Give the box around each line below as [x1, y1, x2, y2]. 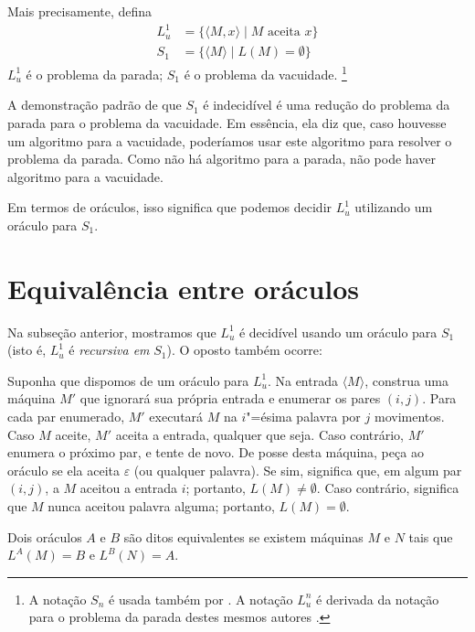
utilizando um [354, 198, 433, 217]
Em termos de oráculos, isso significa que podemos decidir [7, 198, 332, 217]
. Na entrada [267, 370, 338, 390]
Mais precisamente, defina [7, 2, 153, 20]
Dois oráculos [7, 527, 82, 546]
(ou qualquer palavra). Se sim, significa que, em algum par [133, 460, 462, 479]
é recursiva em [69, 340, 150, 359]
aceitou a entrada [79, 478, 178, 498]
